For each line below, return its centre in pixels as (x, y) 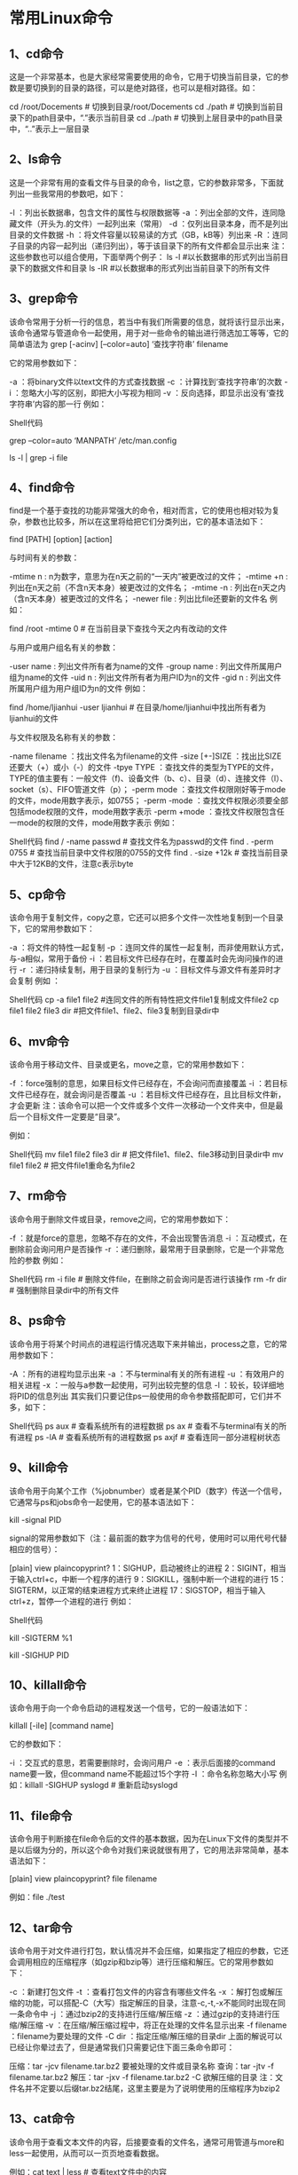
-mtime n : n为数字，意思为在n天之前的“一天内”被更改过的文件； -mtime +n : (149, 577)
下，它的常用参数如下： (52, 929)
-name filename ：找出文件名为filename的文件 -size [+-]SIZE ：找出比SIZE (145, 756)
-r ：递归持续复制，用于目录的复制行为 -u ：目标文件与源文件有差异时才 (150, 970)
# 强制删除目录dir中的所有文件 (64, 1290)
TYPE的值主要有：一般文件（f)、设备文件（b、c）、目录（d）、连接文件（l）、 (149, 778)
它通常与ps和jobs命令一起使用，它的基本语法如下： (103, 1501)
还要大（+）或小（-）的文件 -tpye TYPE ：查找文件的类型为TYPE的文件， (144, 768)
